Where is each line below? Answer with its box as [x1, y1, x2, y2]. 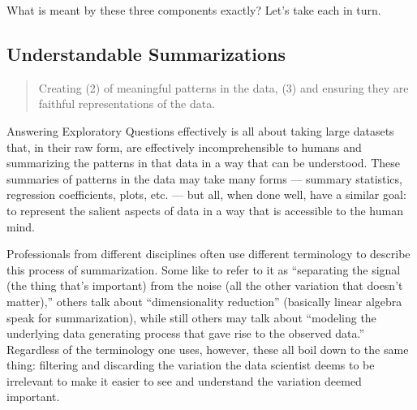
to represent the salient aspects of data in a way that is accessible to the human [6, 201, 403, 218]
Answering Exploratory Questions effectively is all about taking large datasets [6, 122, 394, 139]
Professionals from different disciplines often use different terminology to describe [6, 245, 411, 262]
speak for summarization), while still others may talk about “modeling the [6, 309, 376, 326]
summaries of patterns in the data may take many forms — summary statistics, [6, 170, 402, 187]
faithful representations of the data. [38, 95, 216, 112]
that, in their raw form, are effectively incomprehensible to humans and [6, 138, 362, 155]
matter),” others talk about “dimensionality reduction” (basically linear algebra [6, 292, 402, 309]
